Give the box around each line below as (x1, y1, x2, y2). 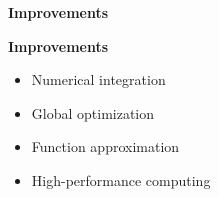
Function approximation (31, 136, 180, 157)
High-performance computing (31, 169, 211, 190)
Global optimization (31, 102, 155, 123)
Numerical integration (31, 69, 166, 90)
